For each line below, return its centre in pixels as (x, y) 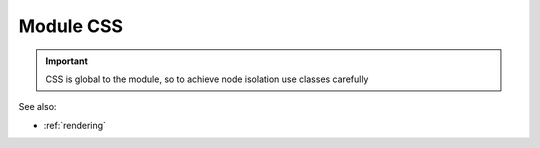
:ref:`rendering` (75, 125)
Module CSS (71, 26)
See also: (37, 107)
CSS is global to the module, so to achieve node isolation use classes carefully (207, 79)
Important (67, 61)
